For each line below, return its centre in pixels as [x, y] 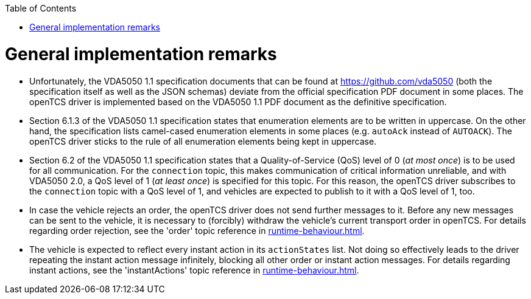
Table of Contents [41, 8]
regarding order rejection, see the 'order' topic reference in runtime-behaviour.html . [197, 230]
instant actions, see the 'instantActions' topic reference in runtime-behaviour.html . [194, 270]
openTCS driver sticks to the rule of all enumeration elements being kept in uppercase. [203, 141]
